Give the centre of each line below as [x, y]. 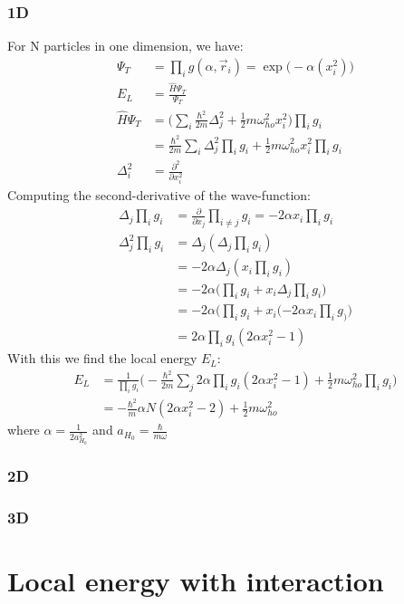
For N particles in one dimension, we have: [125, 46]
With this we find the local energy [102, 358]
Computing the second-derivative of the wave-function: [159, 195]
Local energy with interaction [196, 580]
